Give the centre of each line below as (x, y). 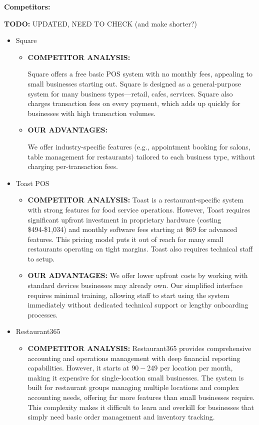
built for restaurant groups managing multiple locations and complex (133, 387)
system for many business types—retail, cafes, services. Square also (130, 93)
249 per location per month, (190, 368)
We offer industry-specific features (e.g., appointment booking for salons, (139, 146)
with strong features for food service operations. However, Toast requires (139, 209)
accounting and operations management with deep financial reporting (134, 358)
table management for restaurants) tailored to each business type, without (141, 156)
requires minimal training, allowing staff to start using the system (128, 295)
